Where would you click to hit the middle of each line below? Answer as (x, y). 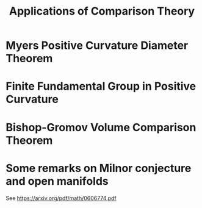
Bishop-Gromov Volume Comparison (101, 127)
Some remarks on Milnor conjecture (99, 168)
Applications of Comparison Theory (102, 11)
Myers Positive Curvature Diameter (97, 45)
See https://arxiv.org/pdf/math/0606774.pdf (61, 198)
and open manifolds (57, 181)
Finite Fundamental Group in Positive (101, 86)
